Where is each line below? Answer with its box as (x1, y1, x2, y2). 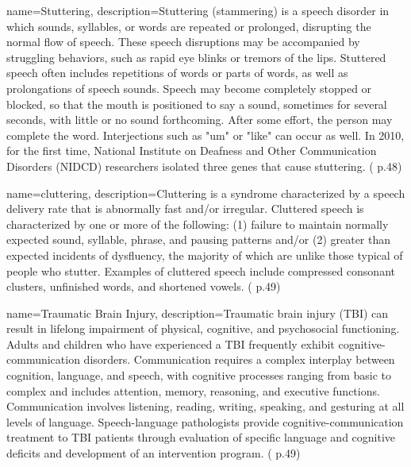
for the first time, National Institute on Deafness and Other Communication (6, 142, 377, 159)
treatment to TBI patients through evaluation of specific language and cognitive (6, 429, 396, 446)
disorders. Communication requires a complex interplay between (83, 351, 395, 368)
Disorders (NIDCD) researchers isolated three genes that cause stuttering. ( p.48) (6, 157, 402, 174)
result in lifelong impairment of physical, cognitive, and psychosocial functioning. (6, 320, 400, 337)
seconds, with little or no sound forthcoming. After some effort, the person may (6, 111, 393, 128)
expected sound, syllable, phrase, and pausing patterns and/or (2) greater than (6, 231, 391, 248)
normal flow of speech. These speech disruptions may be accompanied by (6, 33, 360, 50)
